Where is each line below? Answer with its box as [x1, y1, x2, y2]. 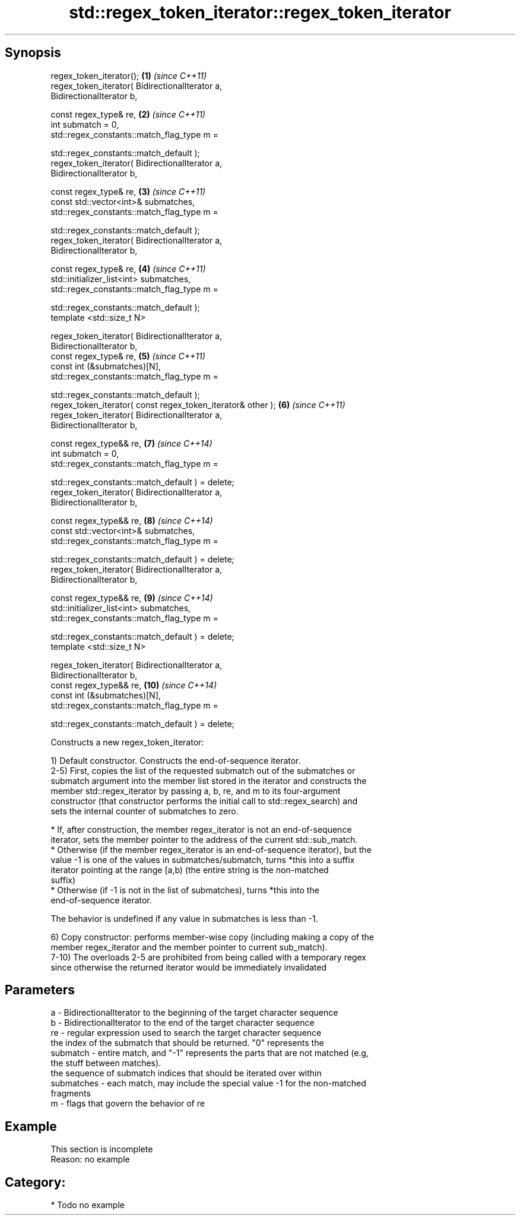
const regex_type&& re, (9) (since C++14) [50, 592, 213, 603]
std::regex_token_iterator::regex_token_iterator [69, 2, 451, 23]
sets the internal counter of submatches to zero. [50, 805, 239, 816]
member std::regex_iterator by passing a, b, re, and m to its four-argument [50, 785, 341, 796]
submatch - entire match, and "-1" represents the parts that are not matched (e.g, [50, 1048, 369, 1058]
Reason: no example [50, 1154, 130, 1165]
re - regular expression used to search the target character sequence [50, 1028, 322, 1038]
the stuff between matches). [50, 1058, 161, 1069]
